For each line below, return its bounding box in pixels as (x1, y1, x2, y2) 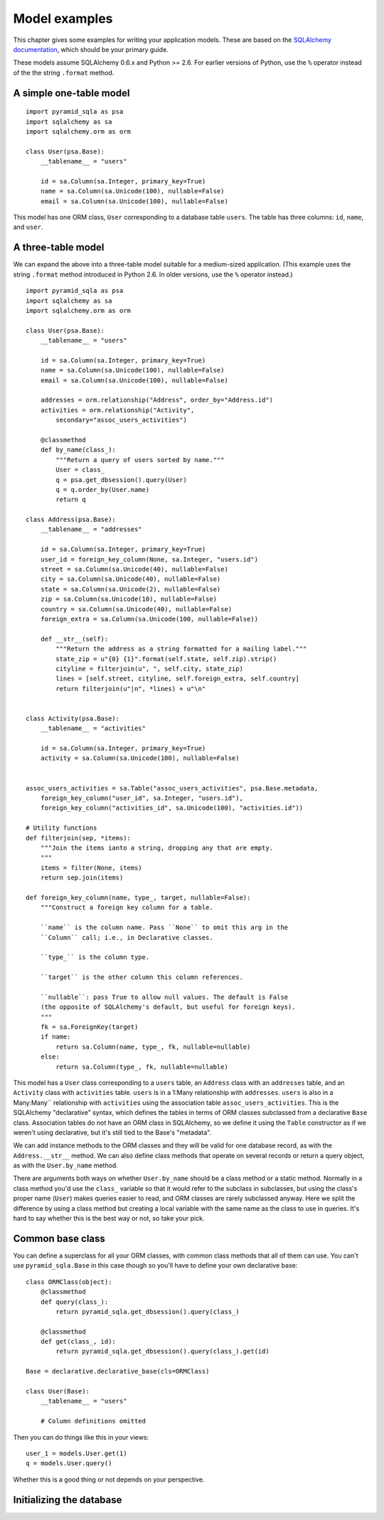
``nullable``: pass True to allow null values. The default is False (40, 992, 289, 1001)
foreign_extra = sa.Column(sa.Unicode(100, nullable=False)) (40, 615, 259, 623)
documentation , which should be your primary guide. (13, 45, 169, 53)
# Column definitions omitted (40, 1417, 146, 1425)
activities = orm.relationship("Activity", (40, 406, 195, 414)
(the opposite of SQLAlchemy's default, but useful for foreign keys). (40, 1003, 296, 1011)
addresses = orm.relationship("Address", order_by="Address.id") (40, 396, 274, 405)
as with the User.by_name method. (13, 1161, 119, 1170)
